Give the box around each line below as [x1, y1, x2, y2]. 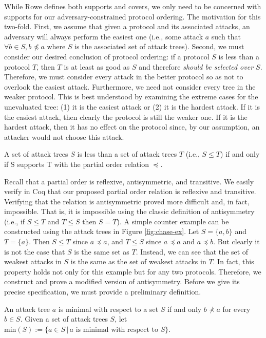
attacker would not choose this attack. [4, 131, 124, 142]
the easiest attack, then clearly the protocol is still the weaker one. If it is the [4, 111, 248, 122]
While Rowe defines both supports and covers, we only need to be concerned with [4, 1, 261, 11]
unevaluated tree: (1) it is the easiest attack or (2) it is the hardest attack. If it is [4, 101, 260, 112]
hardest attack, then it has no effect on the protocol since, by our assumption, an [4, 121, 260, 132]
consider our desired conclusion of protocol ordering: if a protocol [4, 51, 210, 61]
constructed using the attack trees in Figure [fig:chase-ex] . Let [4, 226, 199, 237]
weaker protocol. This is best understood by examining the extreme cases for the [4, 91, 258, 102]
